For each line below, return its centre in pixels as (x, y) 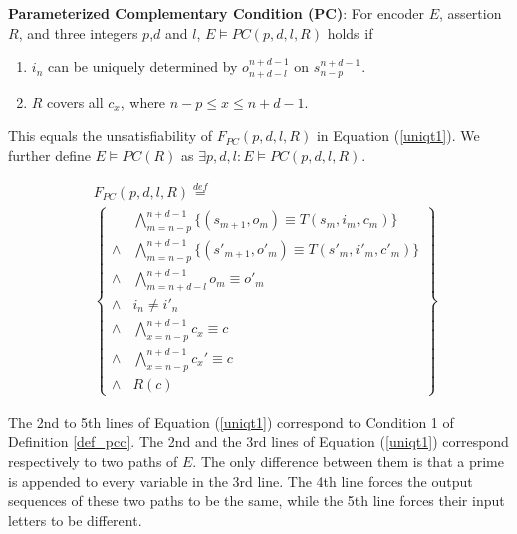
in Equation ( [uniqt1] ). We (398, 135)
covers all (75, 101)
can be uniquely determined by (142, 66)
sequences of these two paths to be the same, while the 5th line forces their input (256, 500)
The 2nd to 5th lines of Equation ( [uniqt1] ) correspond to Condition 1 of (231, 421)
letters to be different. (75, 519)
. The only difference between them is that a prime (348, 461)
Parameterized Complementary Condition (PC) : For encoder (216, 13)
